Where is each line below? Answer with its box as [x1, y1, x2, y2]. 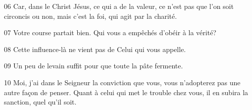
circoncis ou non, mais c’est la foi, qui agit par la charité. [4, 10, 177, 21]
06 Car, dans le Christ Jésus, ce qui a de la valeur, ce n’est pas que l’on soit [4, 1, 234, 11]
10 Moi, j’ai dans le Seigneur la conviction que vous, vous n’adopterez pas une [4, 77, 241, 87]
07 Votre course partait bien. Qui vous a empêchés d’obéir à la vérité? [4, 27, 216, 38]
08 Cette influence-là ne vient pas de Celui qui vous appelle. [4, 44, 186, 54]
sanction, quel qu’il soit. [4, 97, 77, 107]
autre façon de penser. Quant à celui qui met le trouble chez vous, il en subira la [4, 87, 249, 97]
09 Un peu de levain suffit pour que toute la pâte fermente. [4, 60, 183, 71]
